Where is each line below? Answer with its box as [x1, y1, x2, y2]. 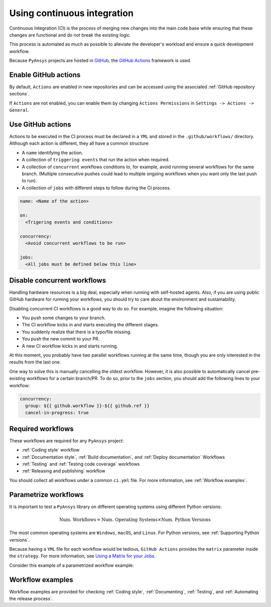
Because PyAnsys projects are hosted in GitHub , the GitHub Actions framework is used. [9, 58, 192, 64]
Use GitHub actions [9, 120, 71, 129]
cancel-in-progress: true [25, 410, 89, 416]
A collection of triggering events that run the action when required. [22, 157, 170, 163]
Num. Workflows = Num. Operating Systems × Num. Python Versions [59, 517, 211, 522]
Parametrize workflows [9, 490, 84, 499]
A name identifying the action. [22, 150, 83, 156]
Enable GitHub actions [9, 70, 81, 79]
